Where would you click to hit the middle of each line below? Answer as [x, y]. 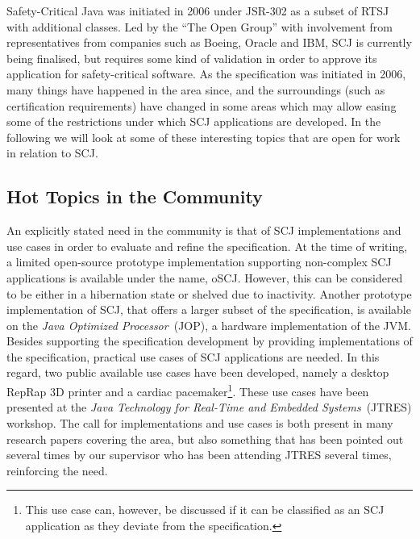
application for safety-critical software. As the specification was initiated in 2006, [206, 74]
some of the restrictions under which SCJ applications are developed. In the [194, 121]
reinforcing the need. [57, 470]
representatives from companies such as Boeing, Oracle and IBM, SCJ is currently [209, 42]
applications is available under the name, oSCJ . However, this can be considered [205, 277]
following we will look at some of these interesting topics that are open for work [204, 137]
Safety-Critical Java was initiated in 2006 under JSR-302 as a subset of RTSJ [198, 10]
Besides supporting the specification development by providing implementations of [210, 341]
